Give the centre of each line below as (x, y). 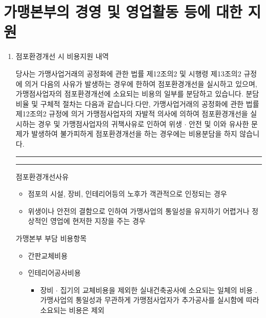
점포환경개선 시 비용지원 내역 (62, 56)
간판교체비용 (48, 255)
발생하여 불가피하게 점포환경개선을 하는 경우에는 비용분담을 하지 (134, 134)
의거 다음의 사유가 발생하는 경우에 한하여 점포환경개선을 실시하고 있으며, (141, 83)
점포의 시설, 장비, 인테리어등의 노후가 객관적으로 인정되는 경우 (127, 194)
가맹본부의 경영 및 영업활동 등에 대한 (123, 12)
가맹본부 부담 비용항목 (51, 238)
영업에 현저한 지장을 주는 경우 (98, 221)
